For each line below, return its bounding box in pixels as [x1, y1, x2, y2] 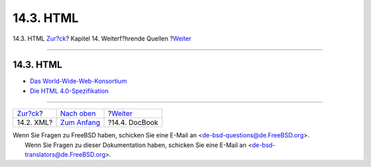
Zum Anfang [60, 118, 101, 127]
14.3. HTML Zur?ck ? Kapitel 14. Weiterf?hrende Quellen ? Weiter [12, 34, 192, 43]
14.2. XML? [16, 118, 53, 127]
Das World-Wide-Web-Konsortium [30, 77, 127, 85]
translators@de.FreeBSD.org [25, 151, 106, 159]
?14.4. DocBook [107, 118, 159, 127]
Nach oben [60, 109, 96, 118]
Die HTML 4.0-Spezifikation [30, 87, 109, 95]
